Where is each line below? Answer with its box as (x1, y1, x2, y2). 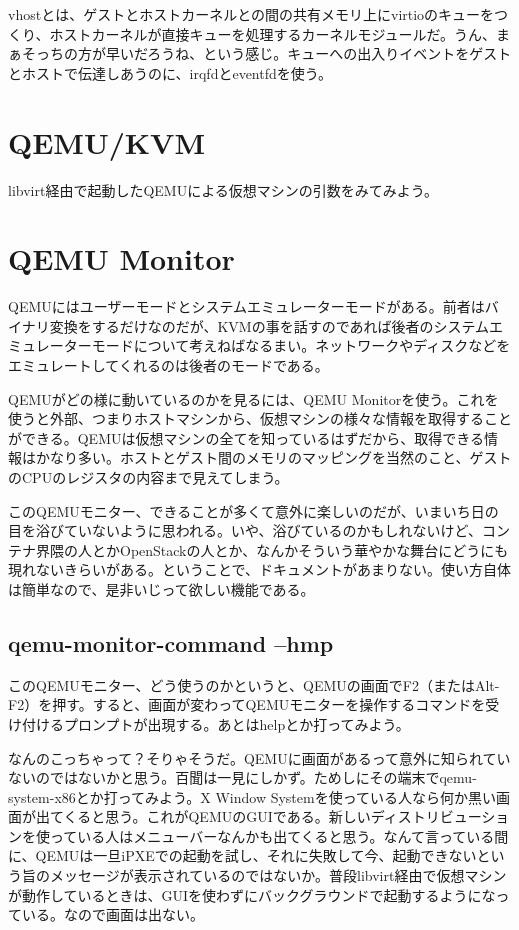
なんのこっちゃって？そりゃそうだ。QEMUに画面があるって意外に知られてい (8, 747, 511, 768)
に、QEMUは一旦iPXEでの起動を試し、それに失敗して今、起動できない (8, 845, 477, 866)
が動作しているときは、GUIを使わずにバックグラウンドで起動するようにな (8, 884, 496, 905)
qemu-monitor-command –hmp (8, 627, 334, 658)
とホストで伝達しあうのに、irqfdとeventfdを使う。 (8, 62, 332, 83)
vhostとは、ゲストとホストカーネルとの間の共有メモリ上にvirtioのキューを (8, 4, 495, 24)
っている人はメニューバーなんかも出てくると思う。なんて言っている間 (49, 825, 509, 846)
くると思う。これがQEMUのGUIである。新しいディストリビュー (63, 806, 482, 827)
